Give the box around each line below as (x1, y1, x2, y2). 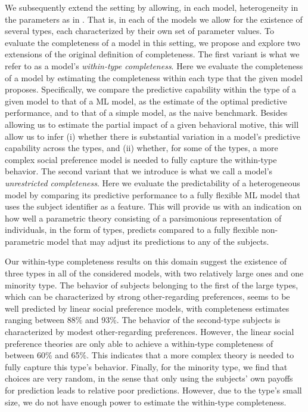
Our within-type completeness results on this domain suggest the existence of (5, 255, 287, 268)
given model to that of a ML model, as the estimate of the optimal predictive (5, 94, 287, 107)
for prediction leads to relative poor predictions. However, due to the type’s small (5, 384, 302, 396)
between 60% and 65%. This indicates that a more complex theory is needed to (5, 349, 294, 361)
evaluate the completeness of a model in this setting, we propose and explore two (5, 36, 300, 48)
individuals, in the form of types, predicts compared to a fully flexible (5, 223, 259, 236)
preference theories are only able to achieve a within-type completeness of (5, 337, 273, 349)
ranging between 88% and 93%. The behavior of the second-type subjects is (5, 313, 281, 326)
